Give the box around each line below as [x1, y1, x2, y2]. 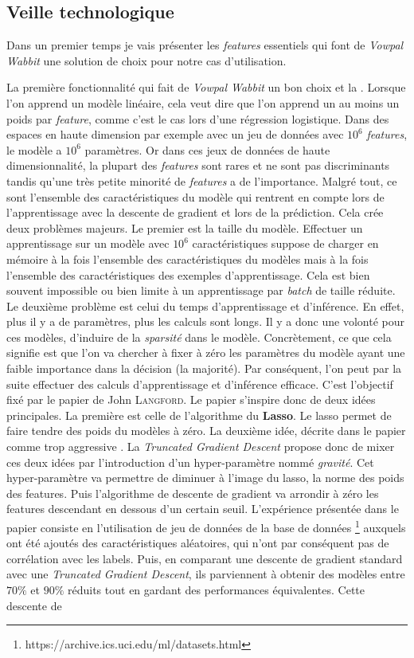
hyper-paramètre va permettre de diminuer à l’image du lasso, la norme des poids [6, 469, 404, 486]
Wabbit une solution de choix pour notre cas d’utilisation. [6, 52, 287, 69]
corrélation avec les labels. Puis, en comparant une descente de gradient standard [6, 550, 403, 566]
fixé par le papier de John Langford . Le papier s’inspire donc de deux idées [6, 391, 376, 408]
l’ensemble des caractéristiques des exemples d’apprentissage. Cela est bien [6, 266, 370, 283]
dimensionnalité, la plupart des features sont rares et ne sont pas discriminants [6, 157, 390, 174]
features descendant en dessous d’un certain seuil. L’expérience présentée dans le [6, 500, 399, 517]
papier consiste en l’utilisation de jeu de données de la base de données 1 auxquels [6, 517, 406, 535]
